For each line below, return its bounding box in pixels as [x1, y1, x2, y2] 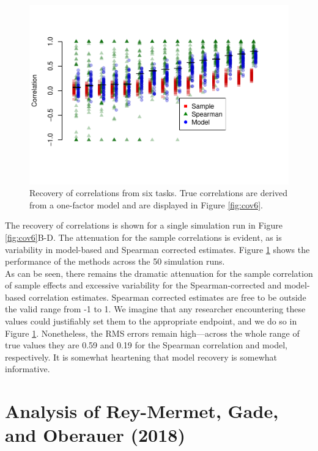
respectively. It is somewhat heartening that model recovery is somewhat [5, 350, 277, 363]
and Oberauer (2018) [5, 422, 185, 447]
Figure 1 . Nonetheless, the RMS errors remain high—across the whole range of [5, 326, 300, 339]
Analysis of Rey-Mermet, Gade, [5, 398, 279, 424]
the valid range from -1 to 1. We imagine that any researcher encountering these [5, 302, 306, 315]
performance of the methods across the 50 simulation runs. [5, 255, 225, 268]
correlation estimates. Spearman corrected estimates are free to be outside [28, 290, 306, 303]
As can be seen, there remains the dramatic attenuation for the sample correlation [5, 266, 313, 279]
